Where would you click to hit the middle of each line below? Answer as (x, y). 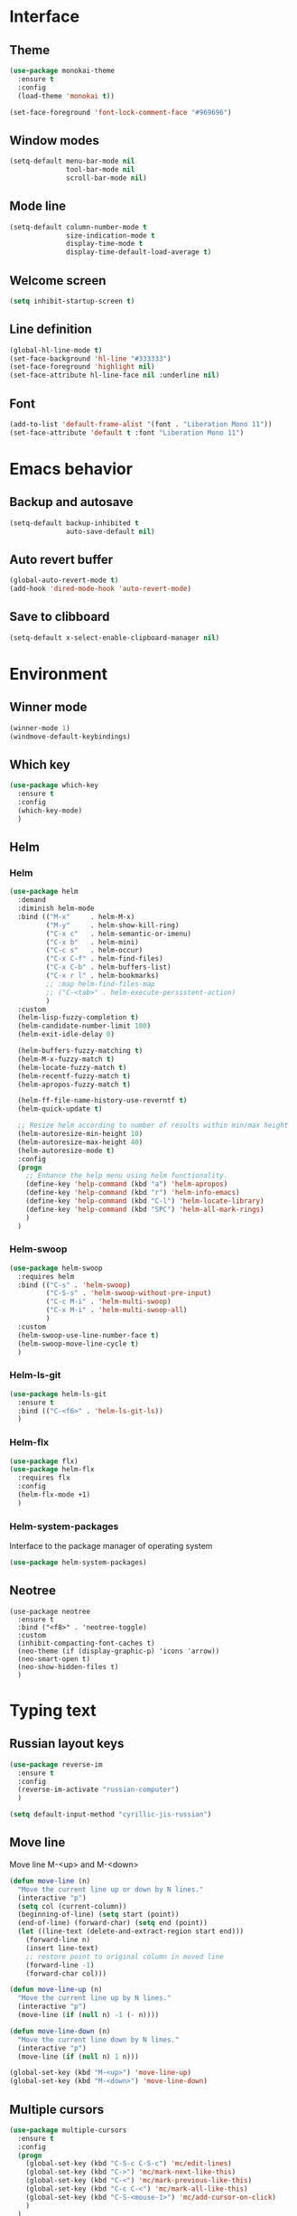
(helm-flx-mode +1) (54, 1495)
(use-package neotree (50, 1611)
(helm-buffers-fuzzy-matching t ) (80, 1051)
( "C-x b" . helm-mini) (93, 942)
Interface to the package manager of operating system (111, 1546)
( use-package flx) (44, 1461)
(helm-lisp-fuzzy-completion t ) (79, 1018)
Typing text (53, 1711)
